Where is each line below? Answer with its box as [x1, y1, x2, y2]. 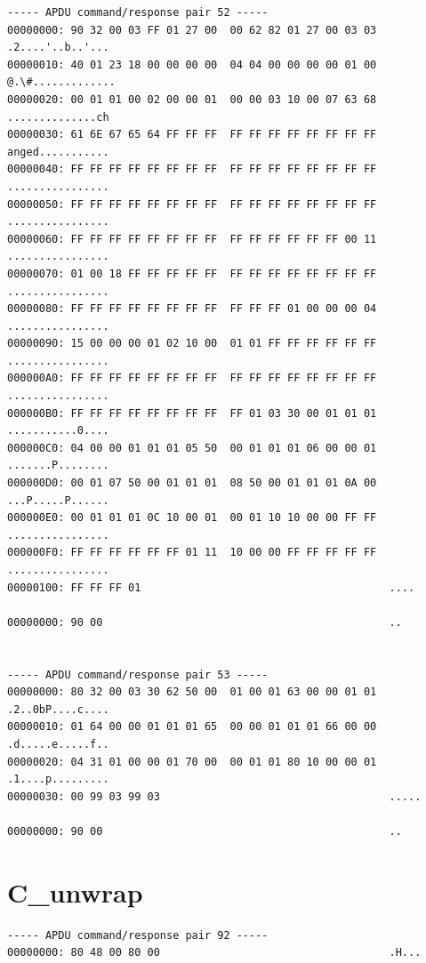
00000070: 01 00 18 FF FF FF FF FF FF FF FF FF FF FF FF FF [7, 267, 377, 280]
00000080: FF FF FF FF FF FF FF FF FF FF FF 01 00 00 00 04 [7, 302, 377, 316]
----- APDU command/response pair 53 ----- [7, 668, 269, 681]
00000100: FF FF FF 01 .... [7, 581, 415, 594]
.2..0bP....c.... [7, 702, 109, 716]
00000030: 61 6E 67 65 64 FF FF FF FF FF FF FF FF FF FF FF [7, 128, 377, 141]
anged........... [7, 145, 109, 158]
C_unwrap [7, 873, 143, 910]
